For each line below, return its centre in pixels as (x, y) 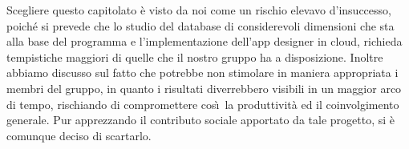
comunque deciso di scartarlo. (79, 135)
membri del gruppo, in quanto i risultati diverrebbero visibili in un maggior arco (204, 88)
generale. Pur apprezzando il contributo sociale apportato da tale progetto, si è (200, 120)
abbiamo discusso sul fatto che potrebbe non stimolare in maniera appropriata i (202, 72)
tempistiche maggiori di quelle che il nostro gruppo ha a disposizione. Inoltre (195, 56)
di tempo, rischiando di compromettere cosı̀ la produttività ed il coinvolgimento (203, 104)
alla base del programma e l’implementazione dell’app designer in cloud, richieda (204, 41)
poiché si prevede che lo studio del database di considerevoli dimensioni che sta (200, 25)
